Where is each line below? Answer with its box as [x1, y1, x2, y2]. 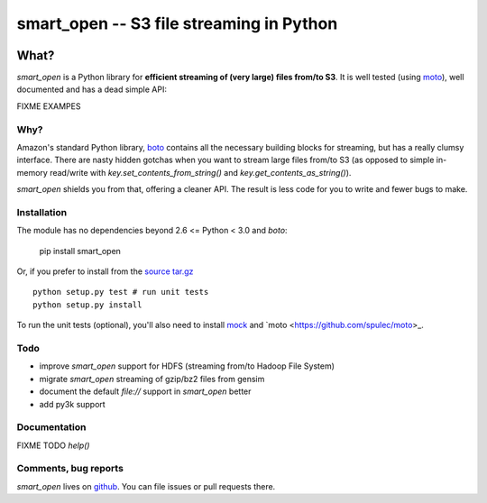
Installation [16, 206, 68, 218]
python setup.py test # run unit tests [32, 287, 209, 297]
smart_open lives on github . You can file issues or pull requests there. [16, 480, 276, 491]
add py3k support [39, 398, 106, 409]
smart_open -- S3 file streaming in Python [16, 14, 338, 33]
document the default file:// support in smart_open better [39, 386, 252, 397]
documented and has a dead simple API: [16, 84, 167, 95]
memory [16, 167, 49, 178]
